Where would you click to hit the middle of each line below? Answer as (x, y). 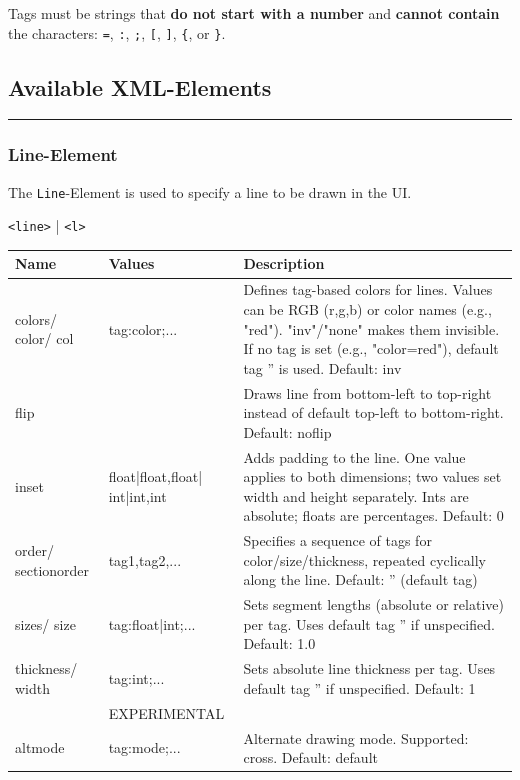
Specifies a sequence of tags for (337, 540)
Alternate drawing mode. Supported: (356, 737)
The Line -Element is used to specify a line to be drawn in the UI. (210, 191)
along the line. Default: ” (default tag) (360, 579)
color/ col (44, 338)
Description (284, 263)
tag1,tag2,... (145, 559)
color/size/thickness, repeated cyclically (364, 559)
